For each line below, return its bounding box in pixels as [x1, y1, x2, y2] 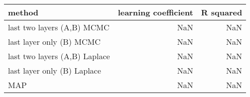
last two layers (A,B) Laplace [8, 50, 110, 62]
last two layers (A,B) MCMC [8, 21, 110, 33]
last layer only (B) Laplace [8, 65, 101, 76]
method [8, 6, 39, 18]
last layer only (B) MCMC [8, 36, 101, 47]
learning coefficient [118, 6, 193, 18]
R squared [201, 6, 243, 18]
